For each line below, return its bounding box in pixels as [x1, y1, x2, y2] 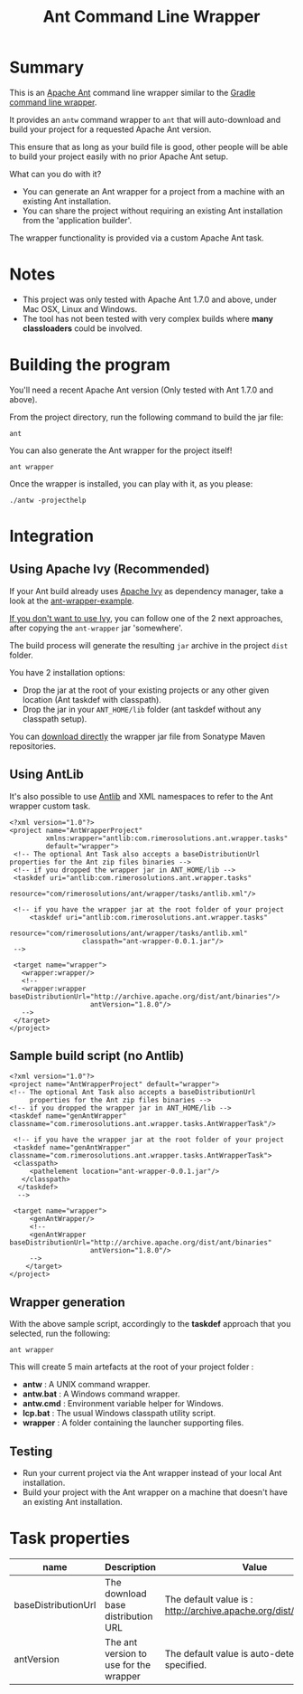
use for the [105, 1659, 151, 1670]
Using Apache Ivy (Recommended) [9, 562, 210, 577]
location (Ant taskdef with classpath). [22, 694, 162, 705]
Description [105, 1561, 156, 1573]
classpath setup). [22, 713, 87, 724]
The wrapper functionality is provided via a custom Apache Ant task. [9, 232, 264, 243]
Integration [9, 526, 95, 546]
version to [105, 1648, 147, 1660]
